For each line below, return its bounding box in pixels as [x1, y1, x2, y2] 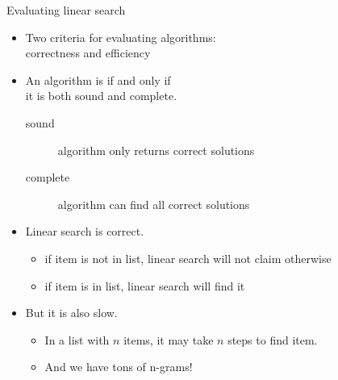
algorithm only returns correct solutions [57, 141, 255, 158]
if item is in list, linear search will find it [44, 277, 245, 294]
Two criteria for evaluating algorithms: [25, 28, 216, 45]
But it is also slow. [25, 304, 118, 321]
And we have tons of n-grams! [44, 358, 193, 375]
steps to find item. [227, 331, 318, 348]
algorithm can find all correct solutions [57, 195, 250, 212]
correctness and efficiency [25, 44, 151, 61]
